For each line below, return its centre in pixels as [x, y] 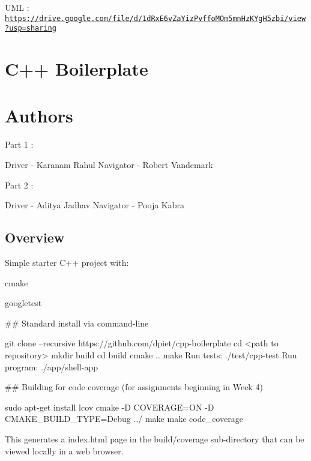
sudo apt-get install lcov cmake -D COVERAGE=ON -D [110, 407]
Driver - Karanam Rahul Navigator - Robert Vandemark [109, 164]
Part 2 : [19, 185]
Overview [35, 237]
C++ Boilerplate [77, 69]
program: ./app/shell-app [51, 366]
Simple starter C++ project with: [67, 262]
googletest [23, 303]
